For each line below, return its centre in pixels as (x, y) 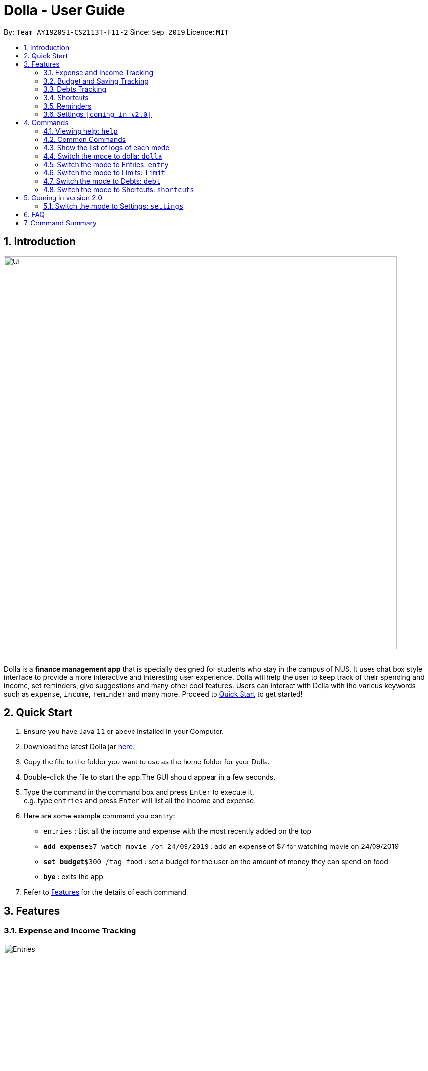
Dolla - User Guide (65, 10)
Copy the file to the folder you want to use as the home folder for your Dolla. (147, 762)
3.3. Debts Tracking (75, 89)
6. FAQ (34, 214)
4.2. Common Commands (85, 139)
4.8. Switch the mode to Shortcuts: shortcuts (119, 189)
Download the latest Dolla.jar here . (79, 747)
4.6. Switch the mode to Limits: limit (104, 172)
